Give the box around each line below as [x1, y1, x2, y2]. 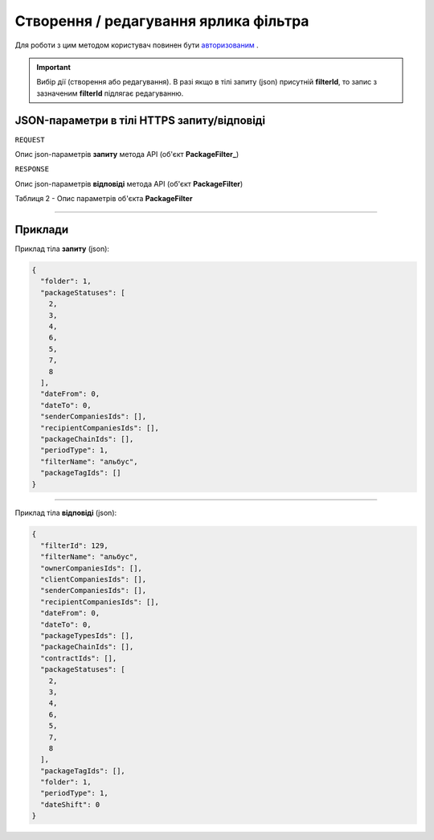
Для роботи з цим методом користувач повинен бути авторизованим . [14, 40, 259, 50]
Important [36, 62, 72, 72]
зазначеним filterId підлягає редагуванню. [36, 89, 184, 98]
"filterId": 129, [40, 541, 108, 550]
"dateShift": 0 [40, 800, 100, 809]
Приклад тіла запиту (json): [14, 244, 110, 253]
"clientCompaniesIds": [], [40, 575, 147, 584]
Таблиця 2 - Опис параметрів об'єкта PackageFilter [14, 194, 193, 204]
